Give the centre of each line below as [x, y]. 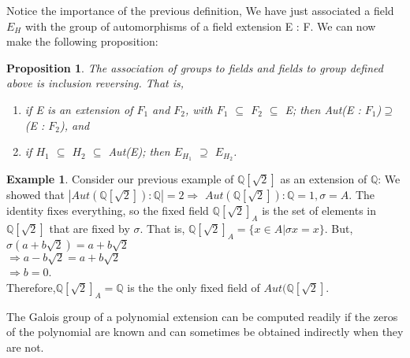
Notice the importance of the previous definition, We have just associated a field [200, 10]
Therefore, [31, 287]
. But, [339, 228]
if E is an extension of [79, 109]
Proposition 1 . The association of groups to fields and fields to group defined [195, 67]
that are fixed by [89, 228]
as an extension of [324, 179]
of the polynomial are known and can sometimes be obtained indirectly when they [205, 332]
